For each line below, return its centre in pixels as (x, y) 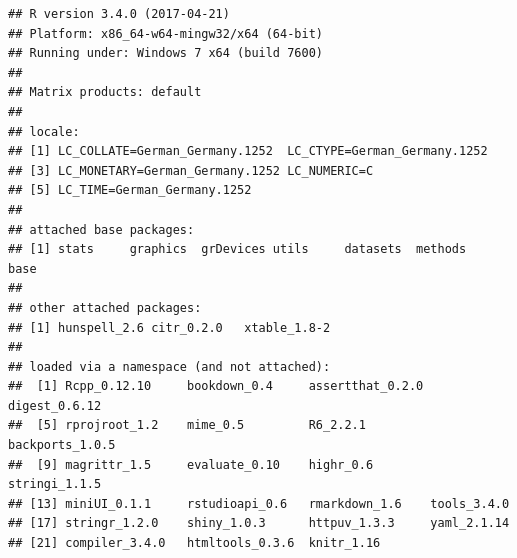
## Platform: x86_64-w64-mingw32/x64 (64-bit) (165, 33)
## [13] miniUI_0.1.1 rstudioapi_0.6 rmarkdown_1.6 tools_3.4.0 (259, 503)
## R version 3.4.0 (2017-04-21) (119, 14)
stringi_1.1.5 (55, 484)
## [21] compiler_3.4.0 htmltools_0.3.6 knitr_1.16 (194, 543)
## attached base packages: (101, 229)
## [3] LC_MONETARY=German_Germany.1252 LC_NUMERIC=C (191, 170)
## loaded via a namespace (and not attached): (169, 366)
